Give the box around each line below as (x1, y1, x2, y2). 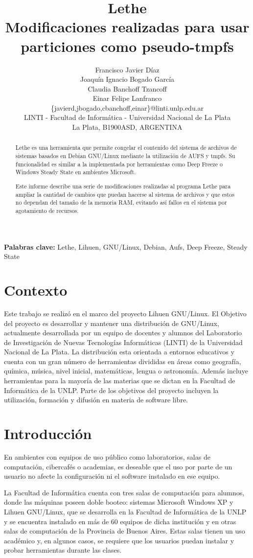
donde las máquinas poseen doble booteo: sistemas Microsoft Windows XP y (4, 497, 233, 507)
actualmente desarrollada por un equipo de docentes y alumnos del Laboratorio (4, 327, 242, 338)
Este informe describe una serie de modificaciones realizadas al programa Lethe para (15, 182, 230, 190)
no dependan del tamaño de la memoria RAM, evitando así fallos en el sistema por (15, 198, 227, 207)
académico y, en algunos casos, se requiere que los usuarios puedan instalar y (4, 535, 234, 545)
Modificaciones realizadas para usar (5, 17, 250, 37)
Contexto (4, 279, 68, 300)
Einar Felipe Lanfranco (92, 93, 162, 103)
